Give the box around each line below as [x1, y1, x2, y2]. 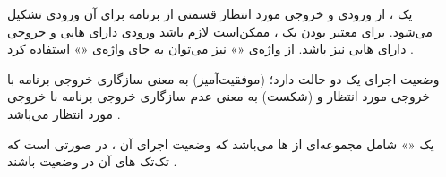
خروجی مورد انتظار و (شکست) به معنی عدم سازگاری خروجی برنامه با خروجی [7, 87, 431, 105]
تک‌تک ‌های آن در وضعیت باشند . [7, 152, 177, 171]
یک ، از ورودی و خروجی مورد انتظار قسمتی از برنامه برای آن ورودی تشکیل [7, 4, 413, 22]
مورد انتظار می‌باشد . [7, 104, 121, 122]
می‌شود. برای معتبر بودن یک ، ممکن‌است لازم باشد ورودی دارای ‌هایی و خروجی [7, 21, 433, 40]
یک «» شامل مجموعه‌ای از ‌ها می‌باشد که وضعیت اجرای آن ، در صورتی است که [7, 134, 434, 153]
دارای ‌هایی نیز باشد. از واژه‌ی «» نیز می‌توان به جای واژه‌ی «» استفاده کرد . [7, 39, 414, 58]
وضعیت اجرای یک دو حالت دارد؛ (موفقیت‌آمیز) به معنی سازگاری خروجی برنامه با [7, 69, 440, 88]
